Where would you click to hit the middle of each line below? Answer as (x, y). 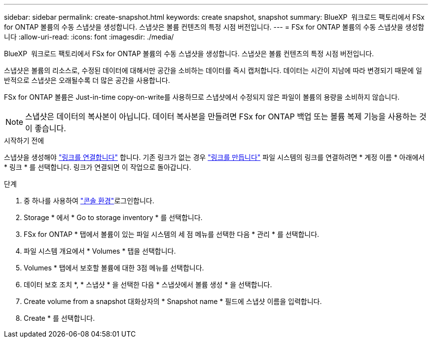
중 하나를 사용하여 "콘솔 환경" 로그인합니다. (89, 201)
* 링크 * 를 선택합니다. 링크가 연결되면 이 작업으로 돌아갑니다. (98, 167)
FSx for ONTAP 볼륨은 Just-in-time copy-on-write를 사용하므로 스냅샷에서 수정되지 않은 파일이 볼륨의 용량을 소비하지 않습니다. (202, 97)
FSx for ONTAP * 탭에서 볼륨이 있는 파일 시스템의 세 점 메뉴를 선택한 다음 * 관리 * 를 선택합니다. (172, 234)
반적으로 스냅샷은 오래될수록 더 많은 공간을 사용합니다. (87, 80)
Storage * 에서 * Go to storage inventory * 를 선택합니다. (113, 217)
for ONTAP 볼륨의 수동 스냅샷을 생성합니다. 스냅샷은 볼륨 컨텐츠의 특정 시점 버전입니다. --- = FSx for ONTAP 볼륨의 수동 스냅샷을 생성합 (214, 27)
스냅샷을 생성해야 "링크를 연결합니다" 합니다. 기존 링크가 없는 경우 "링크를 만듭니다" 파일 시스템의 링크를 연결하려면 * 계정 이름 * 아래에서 (215, 157)
